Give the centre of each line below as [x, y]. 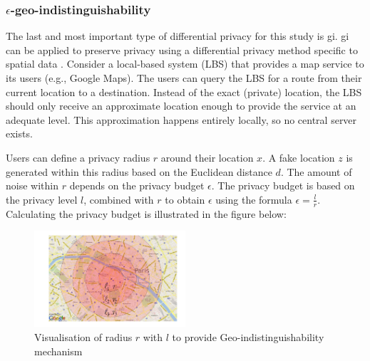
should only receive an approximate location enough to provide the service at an [181, 106]
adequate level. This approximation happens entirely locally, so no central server [181, 119]
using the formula [254, 199]
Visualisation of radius [83, 336]
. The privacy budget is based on [283, 185]
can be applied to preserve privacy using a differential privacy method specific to [182, 49]
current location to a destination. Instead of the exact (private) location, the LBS [184, 91]
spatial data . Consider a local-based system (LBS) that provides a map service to [185, 64]
